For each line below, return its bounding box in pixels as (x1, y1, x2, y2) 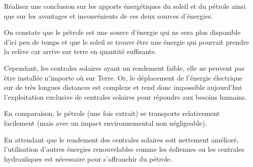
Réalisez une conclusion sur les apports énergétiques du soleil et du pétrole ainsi (4, 1, 246, 11)
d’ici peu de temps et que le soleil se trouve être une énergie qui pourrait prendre (4, 36, 249, 47)
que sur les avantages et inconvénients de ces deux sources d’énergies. (4, 10, 213, 21)
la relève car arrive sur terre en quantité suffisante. (4, 46, 157, 56)
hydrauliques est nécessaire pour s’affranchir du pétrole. (4, 153, 172, 164)
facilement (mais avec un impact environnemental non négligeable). (4, 117, 207, 128)
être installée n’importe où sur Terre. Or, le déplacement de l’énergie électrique (4, 72, 243, 83)
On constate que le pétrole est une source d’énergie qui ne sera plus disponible (4, 27, 241, 37)
